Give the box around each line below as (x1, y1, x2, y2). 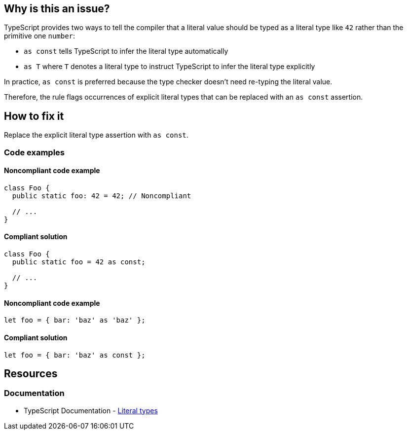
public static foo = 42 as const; (12, 258, 146, 266)
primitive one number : (4, 32, 75, 40)
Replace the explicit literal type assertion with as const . (4, 131, 188, 140)
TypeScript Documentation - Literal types (24, 406, 158, 415)
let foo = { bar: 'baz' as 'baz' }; (4, 316, 146, 325)
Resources (4, 367, 58, 380)
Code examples (4, 147, 65, 157)
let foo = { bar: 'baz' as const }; (4, 351, 146, 359)
